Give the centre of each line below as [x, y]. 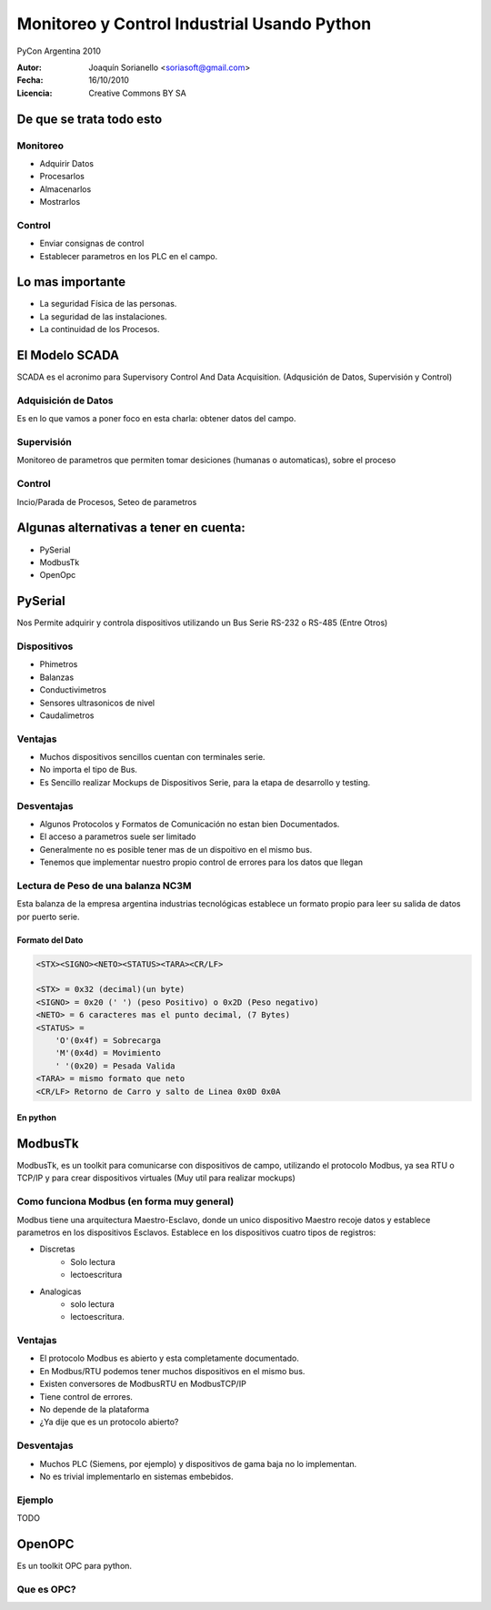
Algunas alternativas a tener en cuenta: [131, 528]
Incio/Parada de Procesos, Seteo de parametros [107, 501]
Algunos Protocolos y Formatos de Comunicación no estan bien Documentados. [190, 824]
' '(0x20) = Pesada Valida [115, 1066]
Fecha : [30, 80]
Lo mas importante [71, 282]
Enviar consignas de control [92, 243]
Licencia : [35, 93]
